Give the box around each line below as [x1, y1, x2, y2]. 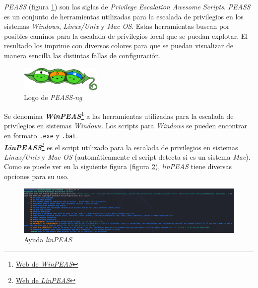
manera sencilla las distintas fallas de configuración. [4, 50, 161, 60]
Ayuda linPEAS [24, 234, 72, 245]
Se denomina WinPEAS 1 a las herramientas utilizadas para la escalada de [4, 109, 234, 121]
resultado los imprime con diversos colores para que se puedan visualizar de [4, 40, 233, 51]
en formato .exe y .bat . [4, 130, 78, 140]
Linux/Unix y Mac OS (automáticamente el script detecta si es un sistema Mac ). [4, 151, 251, 162]
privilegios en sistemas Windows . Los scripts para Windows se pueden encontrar [4, 120, 247, 131]
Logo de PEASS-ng [24, 92, 82, 102]
